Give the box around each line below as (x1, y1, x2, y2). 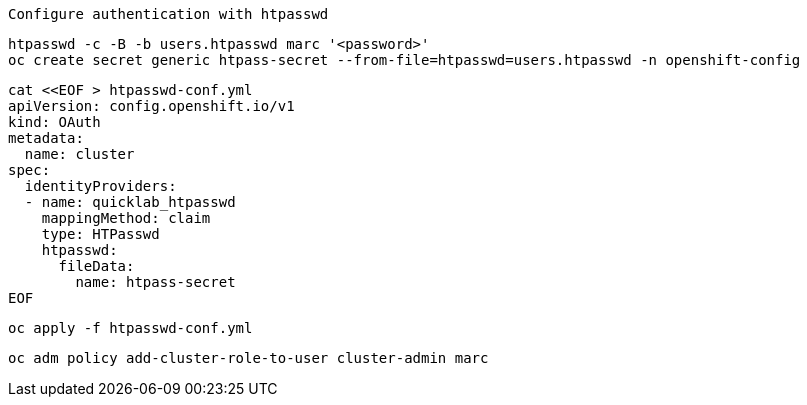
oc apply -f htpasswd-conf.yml (8, 320, 253, 336)
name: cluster (24, 146, 135, 162)
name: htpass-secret (75, 274, 236, 290)
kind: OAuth (8, 114, 101, 130)
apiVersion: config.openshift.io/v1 (8, 98, 295, 114)
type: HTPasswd (41, 226, 160, 242)
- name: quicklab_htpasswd (24, 194, 236, 210)
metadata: (8, 130, 84, 146)
